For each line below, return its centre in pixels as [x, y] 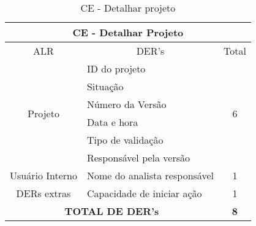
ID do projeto [116, 68]
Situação [105, 86]
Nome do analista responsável [150, 175]
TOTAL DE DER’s [112, 211]
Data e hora [112, 122]
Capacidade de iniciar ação [144, 193]
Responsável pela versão [138, 158]
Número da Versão [126, 104]
